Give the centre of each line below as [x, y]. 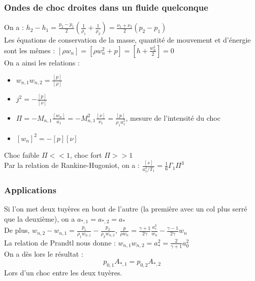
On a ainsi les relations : [42, 62]
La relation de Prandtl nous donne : [60, 242]
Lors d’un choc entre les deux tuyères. [63, 273]
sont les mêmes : [30, 50]
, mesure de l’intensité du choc [173, 117]
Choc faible [22, 155]
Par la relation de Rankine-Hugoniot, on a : [72, 165]
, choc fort [86, 155]
